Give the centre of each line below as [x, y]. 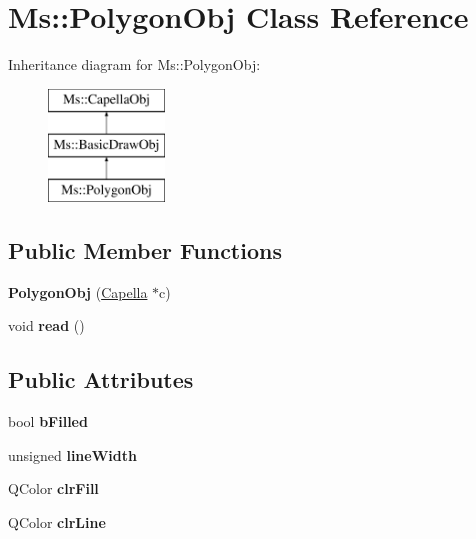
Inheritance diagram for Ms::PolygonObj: [134, 64]
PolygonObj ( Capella [78, 291]
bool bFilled [48, 421]
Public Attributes [101, 379]
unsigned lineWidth [72, 454]
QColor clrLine [57, 522]
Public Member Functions [145, 250]
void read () [46, 325]
